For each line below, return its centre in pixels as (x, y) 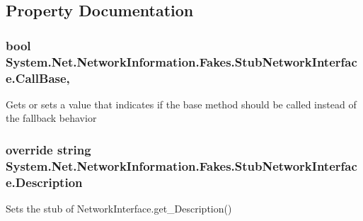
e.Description (44, 182)
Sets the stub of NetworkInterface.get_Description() (119, 209)
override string (48, 149)
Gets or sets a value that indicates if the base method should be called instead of (181, 104)
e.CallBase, (38, 78)
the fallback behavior (51, 118)
